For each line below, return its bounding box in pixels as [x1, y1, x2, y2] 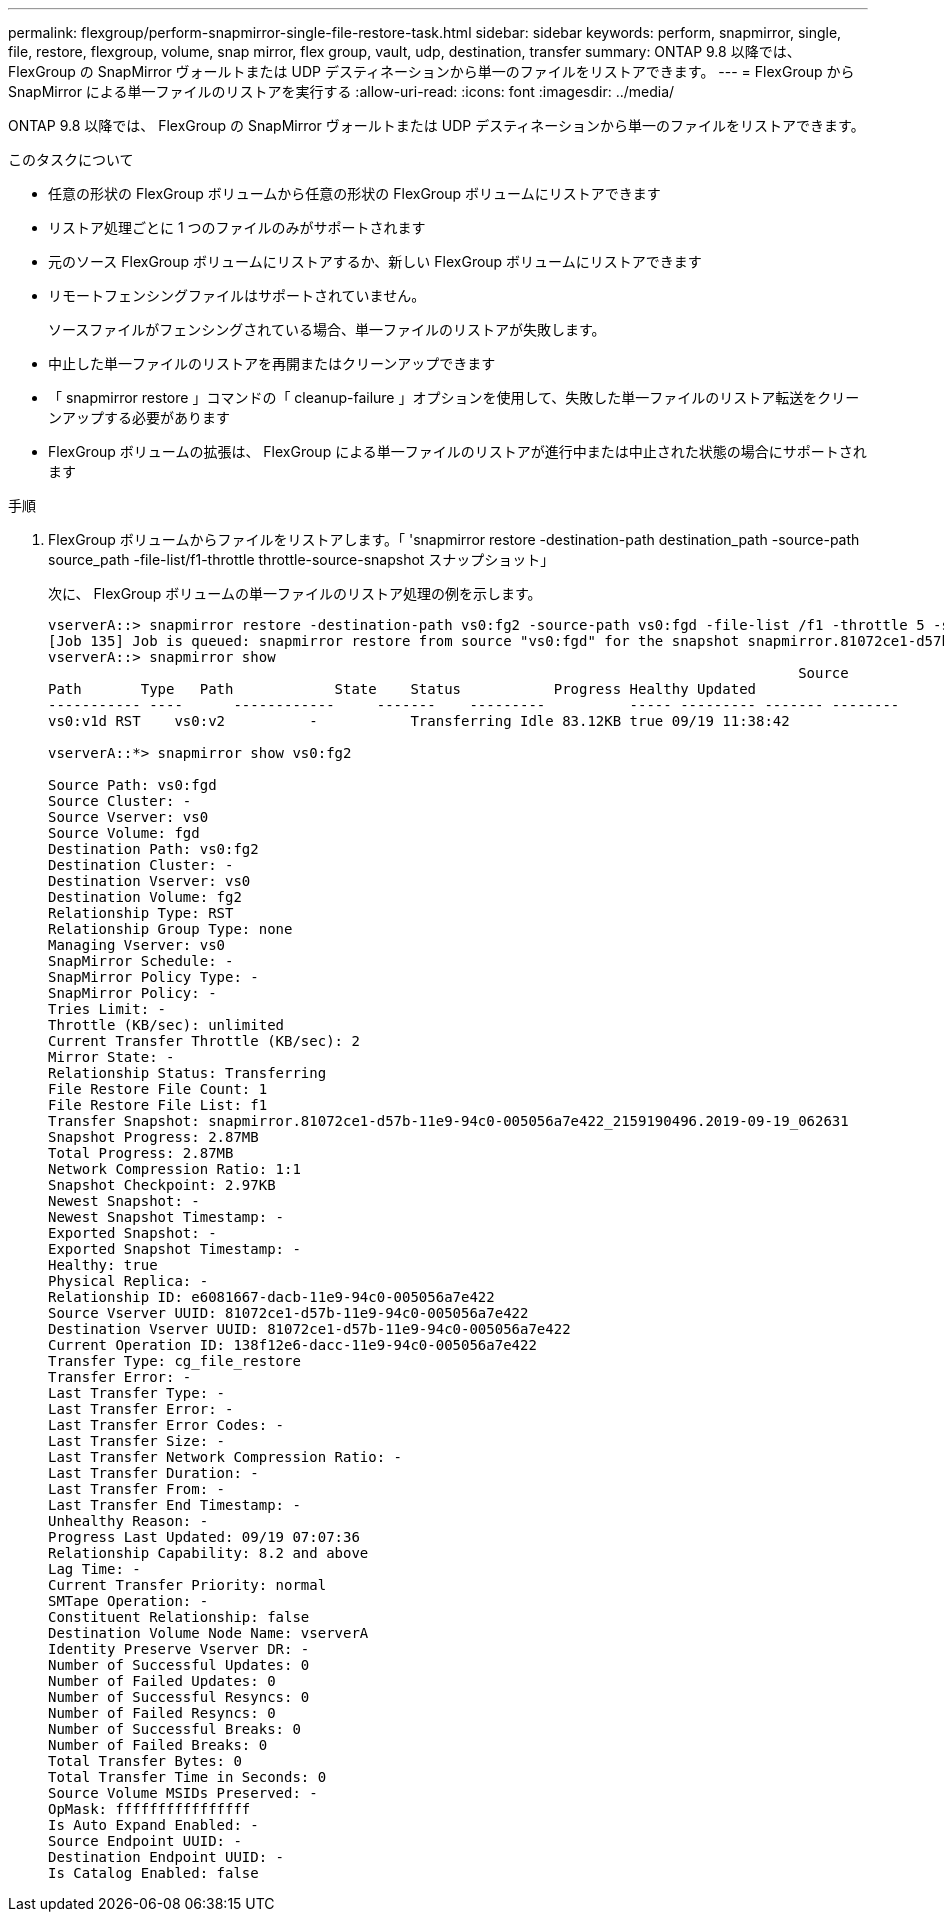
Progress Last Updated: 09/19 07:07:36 [48, 1529, 360, 1545]
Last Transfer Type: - [48, 1385, 226, 1401]
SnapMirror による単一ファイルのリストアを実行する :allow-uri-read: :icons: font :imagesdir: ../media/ [8, 83, 675, 100]
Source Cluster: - [48, 793, 192, 809]
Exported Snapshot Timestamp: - [48, 1241, 301, 1257]
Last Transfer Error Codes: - [48, 1417, 285, 1433]
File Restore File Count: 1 [48, 1081, 268, 1097]
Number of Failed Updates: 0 [48, 1673, 276, 1689]
